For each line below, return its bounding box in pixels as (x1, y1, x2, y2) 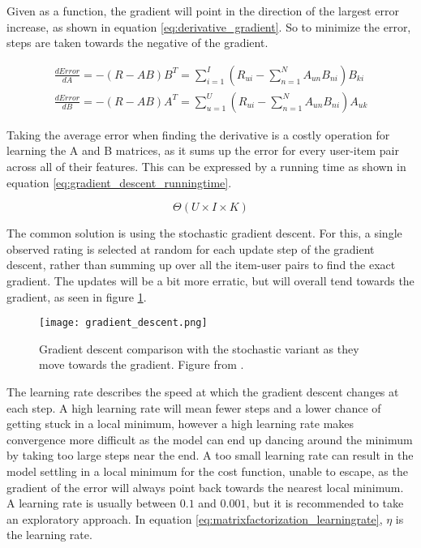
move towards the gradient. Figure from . (39, 356, 244, 373)
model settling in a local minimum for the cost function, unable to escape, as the (6, 463, 408, 479)
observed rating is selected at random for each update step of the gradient (6, 240, 375, 257)
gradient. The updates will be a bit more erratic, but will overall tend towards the (6, 272, 415, 289)
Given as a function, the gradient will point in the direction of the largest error (6, 2, 399, 19)
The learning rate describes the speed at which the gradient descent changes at (6, 383, 399, 400)
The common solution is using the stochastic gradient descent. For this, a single (6, 225, 402, 242)
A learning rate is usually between (6, 494, 177, 512)
